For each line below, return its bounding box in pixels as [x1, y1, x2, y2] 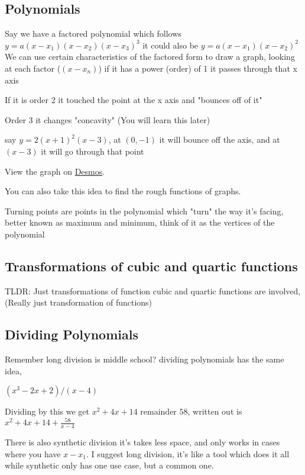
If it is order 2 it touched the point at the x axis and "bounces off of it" [5, 94, 262, 106]
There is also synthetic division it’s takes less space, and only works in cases [5, 436, 280, 448]
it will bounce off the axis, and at [159, 133, 280, 146]
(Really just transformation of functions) [5, 296, 152, 309]
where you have [5, 447, 61, 460]
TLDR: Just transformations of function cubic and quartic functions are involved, [5, 284, 301, 297]
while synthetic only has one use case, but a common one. [5, 459, 214, 471]
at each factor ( [5, 62, 61, 74]
